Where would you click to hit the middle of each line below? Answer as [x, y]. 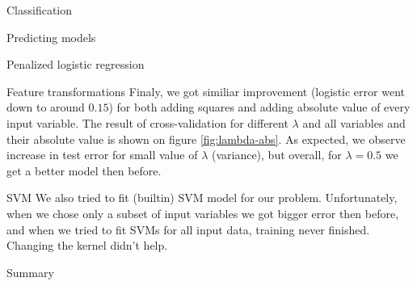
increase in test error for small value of [102, 155]
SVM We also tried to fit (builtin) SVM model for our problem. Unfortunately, [202, 198]
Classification [40, 10]
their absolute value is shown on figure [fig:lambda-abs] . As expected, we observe [206, 139]
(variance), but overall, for [276, 155]
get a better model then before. [84, 170]
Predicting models [51, 37]
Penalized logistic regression [76, 64]
